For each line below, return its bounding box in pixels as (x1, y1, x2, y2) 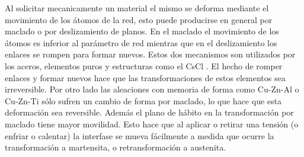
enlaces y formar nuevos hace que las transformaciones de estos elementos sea (5, 71, 286, 84)
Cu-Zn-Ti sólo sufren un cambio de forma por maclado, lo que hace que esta (5, 94, 281, 107)
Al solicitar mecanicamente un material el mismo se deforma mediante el (5, 2, 269, 14)
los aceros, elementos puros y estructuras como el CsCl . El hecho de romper (5, 59, 283, 72)
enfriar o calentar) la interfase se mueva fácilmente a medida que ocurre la (5, 129, 274, 142)
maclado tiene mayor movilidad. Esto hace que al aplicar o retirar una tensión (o (5, 117, 299, 130)
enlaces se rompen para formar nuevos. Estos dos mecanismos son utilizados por (5, 48, 296, 60)
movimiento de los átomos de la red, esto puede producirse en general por (5, 13, 273, 25)
